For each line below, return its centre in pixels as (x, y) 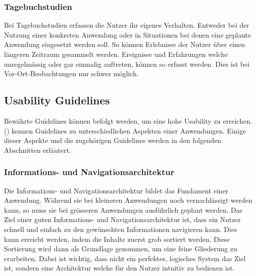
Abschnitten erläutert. (38, 150)
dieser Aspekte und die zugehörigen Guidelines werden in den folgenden (113, 140)
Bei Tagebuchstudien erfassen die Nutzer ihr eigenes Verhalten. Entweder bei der (127, 25)
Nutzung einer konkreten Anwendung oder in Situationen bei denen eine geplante (128, 34)
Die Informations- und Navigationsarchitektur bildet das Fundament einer (116, 190)
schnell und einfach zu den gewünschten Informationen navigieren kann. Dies (121, 229)
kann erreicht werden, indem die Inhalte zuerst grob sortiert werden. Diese (117, 239)
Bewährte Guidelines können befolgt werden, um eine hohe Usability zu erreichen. (128, 120)
